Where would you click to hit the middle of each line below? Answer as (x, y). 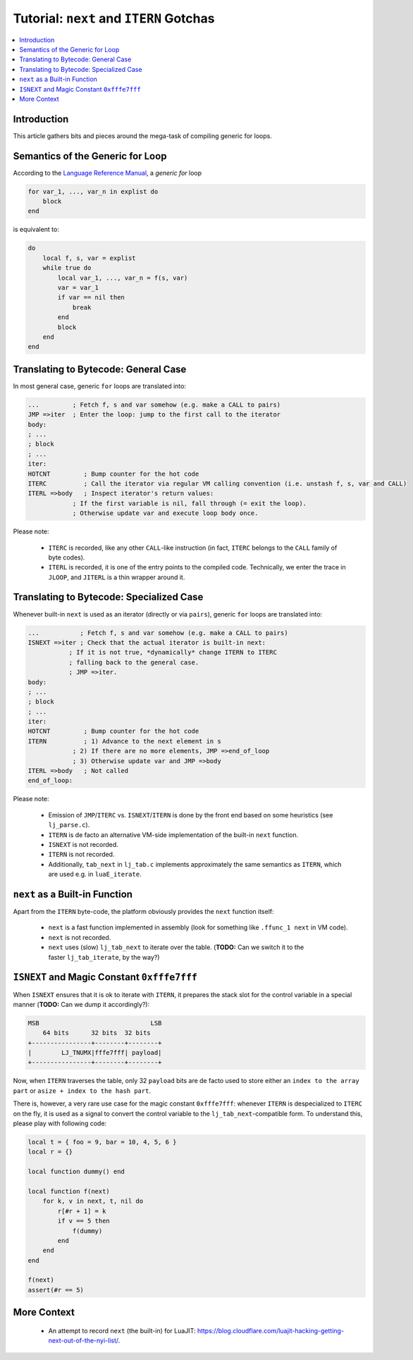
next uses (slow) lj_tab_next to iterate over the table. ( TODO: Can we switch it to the (176, 947)
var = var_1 (78, 288)
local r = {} (50, 1152)
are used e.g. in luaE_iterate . (95, 874)
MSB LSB (95, 1023)
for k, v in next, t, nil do (93, 1201)
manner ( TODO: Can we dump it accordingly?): (81, 1004)
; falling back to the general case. (134, 662)
